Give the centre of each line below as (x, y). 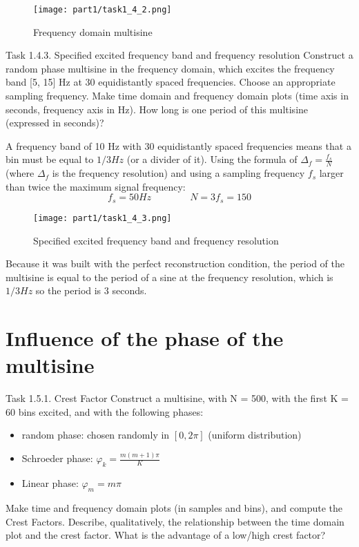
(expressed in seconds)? (55, 123)
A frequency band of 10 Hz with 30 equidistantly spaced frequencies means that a (178, 145)
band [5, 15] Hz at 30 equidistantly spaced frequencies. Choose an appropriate (171, 82)
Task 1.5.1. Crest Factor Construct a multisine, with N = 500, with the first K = (177, 398)
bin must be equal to (50, 159)
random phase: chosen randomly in (96, 435)
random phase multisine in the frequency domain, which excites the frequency (170, 68)
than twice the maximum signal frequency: (96, 186)
